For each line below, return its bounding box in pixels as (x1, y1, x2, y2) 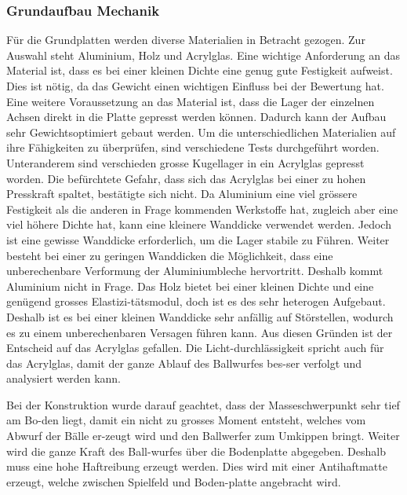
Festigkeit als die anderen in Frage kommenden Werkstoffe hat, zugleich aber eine (6, 200, 398, 217)
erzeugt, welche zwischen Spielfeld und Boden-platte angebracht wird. (6, 473, 341, 489)
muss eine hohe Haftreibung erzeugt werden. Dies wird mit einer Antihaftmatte (6, 458, 387, 475)
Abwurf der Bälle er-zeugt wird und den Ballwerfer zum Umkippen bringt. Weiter (6, 427, 400, 444)
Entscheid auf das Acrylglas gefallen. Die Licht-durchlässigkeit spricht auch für (6, 339, 384, 356)
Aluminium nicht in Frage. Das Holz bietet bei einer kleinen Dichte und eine (6, 277, 374, 294)
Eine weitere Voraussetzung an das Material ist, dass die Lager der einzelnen (6, 93, 375, 109)
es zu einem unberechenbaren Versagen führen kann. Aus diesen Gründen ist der (6, 324, 393, 340)
